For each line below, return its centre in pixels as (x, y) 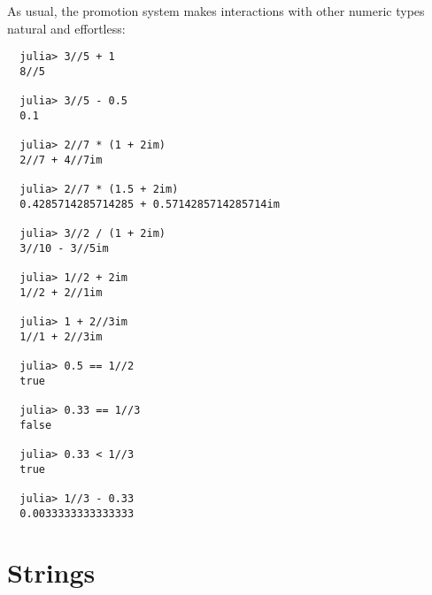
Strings (51, 572)
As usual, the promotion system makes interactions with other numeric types (216, 11)
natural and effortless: (66, 28)
